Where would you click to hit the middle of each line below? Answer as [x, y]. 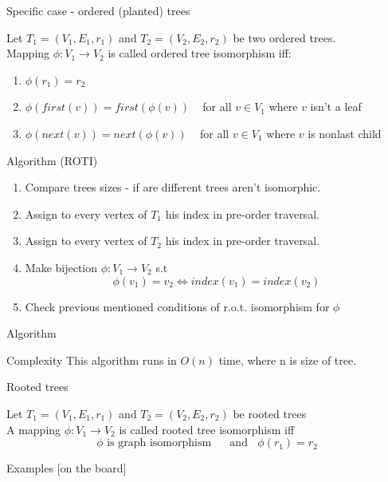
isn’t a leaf [336, 107]
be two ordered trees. [284, 37]
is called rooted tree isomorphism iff [207, 429]
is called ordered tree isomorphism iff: [200, 53]
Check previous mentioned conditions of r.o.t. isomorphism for [177, 306]
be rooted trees [270, 413]
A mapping [34, 429]
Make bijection [61, 267]
